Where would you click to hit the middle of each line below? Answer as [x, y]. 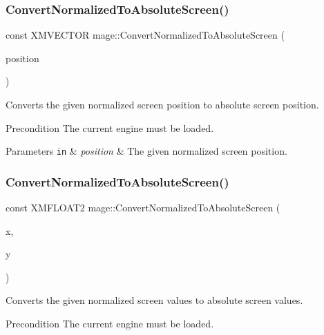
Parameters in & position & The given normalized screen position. [146, 151]
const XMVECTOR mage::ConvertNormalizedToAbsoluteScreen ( [145, 35]
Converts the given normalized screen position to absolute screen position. [162, 104]
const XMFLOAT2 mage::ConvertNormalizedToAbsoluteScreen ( [143, 208]
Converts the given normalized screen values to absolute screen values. [154, 300]
